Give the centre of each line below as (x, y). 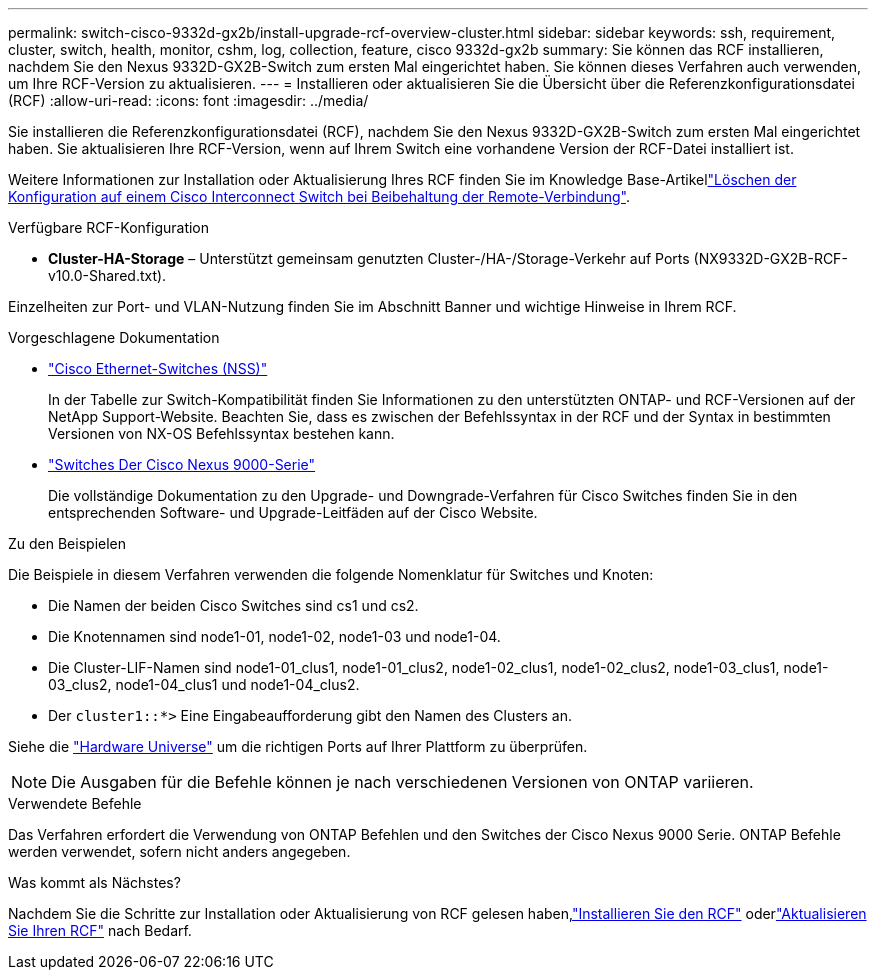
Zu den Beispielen (67, 543)
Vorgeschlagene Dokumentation (114, 337)
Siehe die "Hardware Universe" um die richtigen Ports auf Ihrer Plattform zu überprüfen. (298, 746)
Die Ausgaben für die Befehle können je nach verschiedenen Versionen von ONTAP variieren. (402, 782)
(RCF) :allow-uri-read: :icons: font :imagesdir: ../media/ (188, 100)
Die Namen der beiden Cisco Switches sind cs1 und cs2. (233, 605)
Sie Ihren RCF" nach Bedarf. (100, 930)
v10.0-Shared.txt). (107, 275)
